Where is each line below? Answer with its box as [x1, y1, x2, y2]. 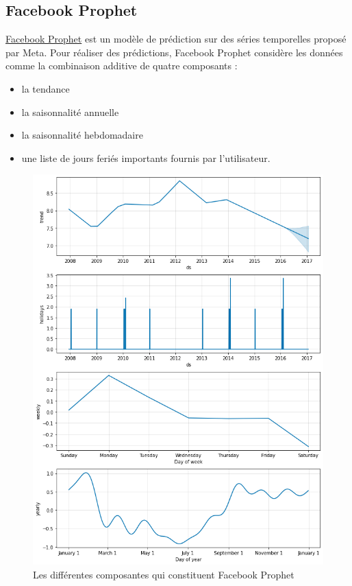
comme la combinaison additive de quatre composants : [5, 58, 238, 73]
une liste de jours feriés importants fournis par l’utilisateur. [21, 150, 271, 165]
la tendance [21, 81, 70, 95]
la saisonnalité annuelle [21, 104, 119, 119]
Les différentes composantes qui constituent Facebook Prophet [33, 567, 294, 581]
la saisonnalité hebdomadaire [21, 128, 143, 142]
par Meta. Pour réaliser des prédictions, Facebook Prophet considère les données [5, 45, 343, 59]
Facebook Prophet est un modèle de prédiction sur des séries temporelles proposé [5, 32, 347, 46]
